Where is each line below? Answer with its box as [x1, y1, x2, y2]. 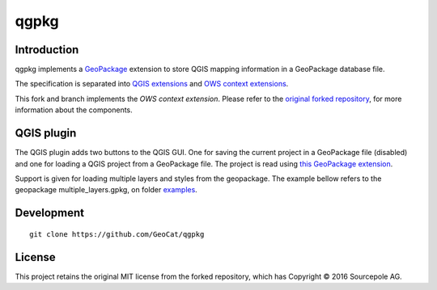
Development [15, 206, 85, 220]
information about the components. [15, 105, 133, 115]
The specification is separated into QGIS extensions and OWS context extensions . [15, 79, 289, 89]
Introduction [15, 43, 79, 57]
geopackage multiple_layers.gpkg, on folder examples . [15, 185, 197, 195]
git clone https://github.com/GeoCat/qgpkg [29, 229, 205, 238]
